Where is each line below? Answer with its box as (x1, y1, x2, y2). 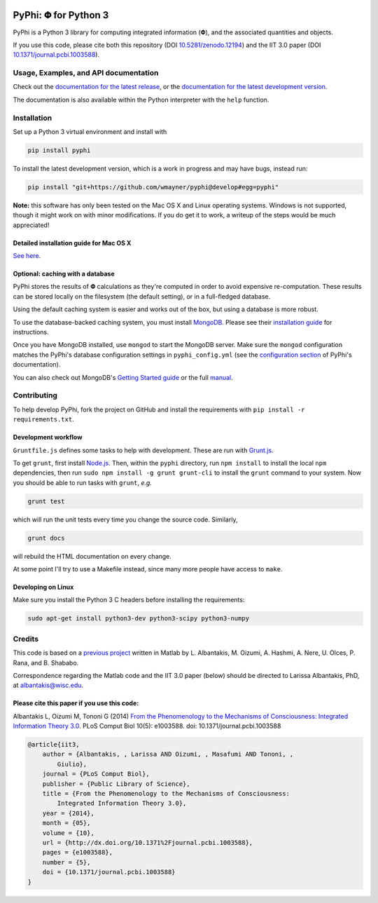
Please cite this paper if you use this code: (13, 699, 139, 707)
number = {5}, (42, 858, 91, 866)
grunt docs (27, 534, 65, 542)
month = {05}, (42, 819, 91, 827)
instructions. (13, 328, 49, 337)
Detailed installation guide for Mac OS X (13, 238, 132, 247)
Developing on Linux (13, 583, 74, 592)
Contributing (13, 391, 57, 400)
